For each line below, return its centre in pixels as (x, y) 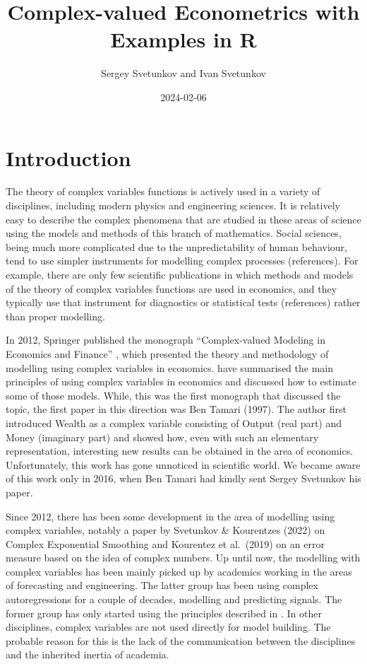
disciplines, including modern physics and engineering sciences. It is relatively (173, 205)
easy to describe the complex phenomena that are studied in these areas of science (183, 219)
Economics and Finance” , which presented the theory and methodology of (167, 353)
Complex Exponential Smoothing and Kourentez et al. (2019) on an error (165, 543)
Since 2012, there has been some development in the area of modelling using (170, 516)
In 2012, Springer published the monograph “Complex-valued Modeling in (166, 340)
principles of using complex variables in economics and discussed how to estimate (181, 381)
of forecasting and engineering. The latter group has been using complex (162, 585)
